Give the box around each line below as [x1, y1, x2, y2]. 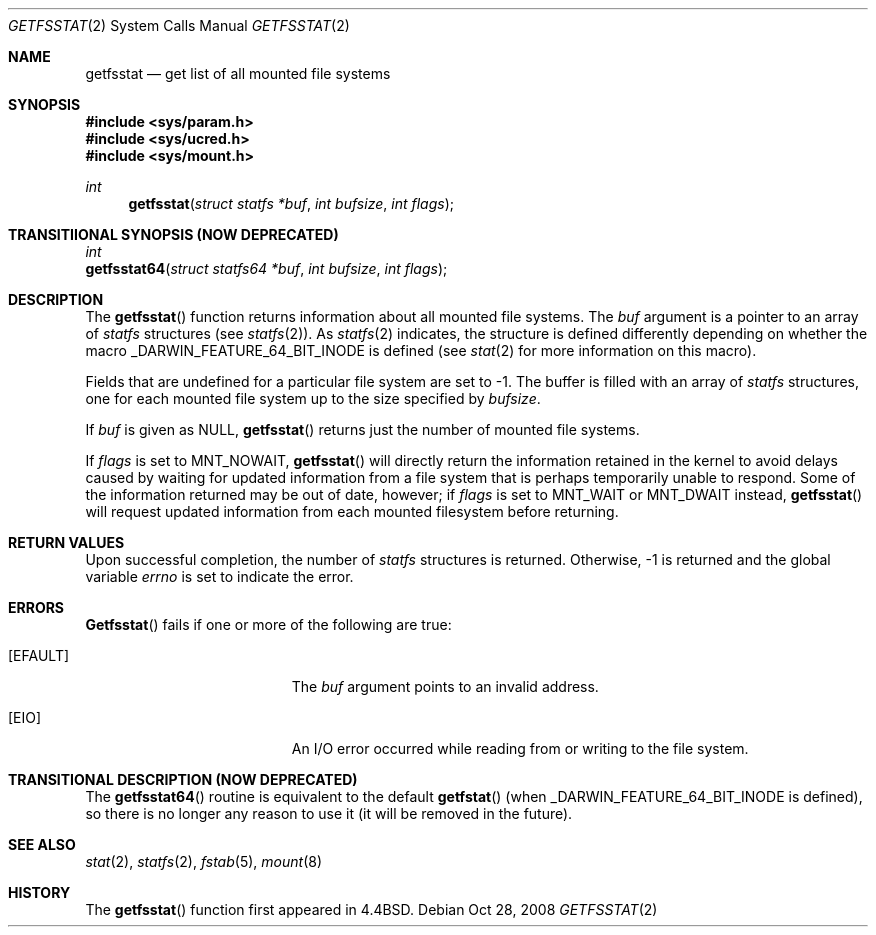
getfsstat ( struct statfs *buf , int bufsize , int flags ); [128, 195, 454, 212]
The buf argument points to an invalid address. [291, 678, 599, 695]
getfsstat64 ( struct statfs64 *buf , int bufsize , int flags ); [85, 260, 448, 277]
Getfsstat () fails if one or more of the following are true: [85, 616, 452, 633]
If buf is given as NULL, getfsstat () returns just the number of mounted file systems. [85, 421, 640, 438]
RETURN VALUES [8, 534, 125, 551]
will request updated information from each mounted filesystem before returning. [85, 503, 619, 520]
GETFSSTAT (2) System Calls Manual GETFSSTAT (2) [8, 17, 350, 34]
